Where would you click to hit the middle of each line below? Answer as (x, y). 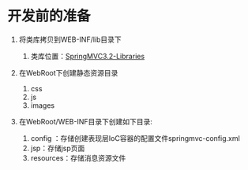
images (43, 105)
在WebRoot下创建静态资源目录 (68, 72)
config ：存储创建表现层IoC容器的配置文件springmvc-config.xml (135, 138)
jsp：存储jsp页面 (58, 148)
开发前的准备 (49, 16)
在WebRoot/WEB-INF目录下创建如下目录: (86, 121)
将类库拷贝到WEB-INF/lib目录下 (70, 39)
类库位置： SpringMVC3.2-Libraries (88, 56)
